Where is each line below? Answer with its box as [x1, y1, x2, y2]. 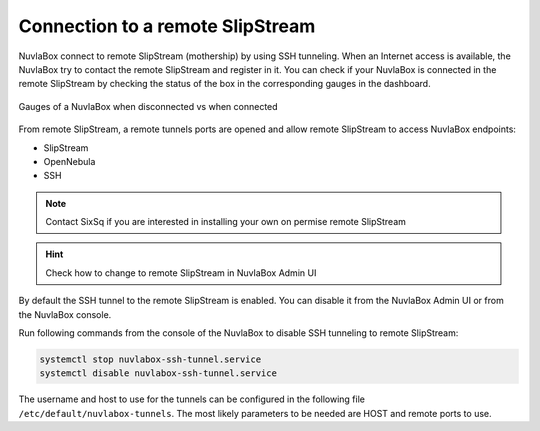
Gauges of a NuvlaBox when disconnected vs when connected [18, 100, 279, 112]
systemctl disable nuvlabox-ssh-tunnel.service [39, 368, 277, 379]
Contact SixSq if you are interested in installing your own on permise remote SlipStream [45, 216, 407, 228]
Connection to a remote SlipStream [18, 15, 316, 37]
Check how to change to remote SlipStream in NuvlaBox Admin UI [45, 266, 317, 279]
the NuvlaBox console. [18, 308, 112, 320]
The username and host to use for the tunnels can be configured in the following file [18, 393, 365, 405]
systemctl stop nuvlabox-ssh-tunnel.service [39, 354, 262, 365]
